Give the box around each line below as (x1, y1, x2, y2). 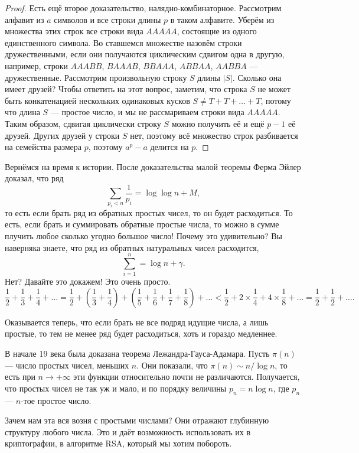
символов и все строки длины (54, 13, 161, 25)
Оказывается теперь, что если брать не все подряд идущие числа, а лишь (5, 315, 269, 328)
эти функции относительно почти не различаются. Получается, (73, 370, 300, 383)
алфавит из (5, 13, 44, 25)
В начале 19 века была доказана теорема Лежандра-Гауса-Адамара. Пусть (5, 347, 270, 359)
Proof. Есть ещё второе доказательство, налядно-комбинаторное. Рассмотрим (5, 2, 282, 14)
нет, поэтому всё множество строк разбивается (130, 129, 298, 141)
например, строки (5, 59, 68, 71)
